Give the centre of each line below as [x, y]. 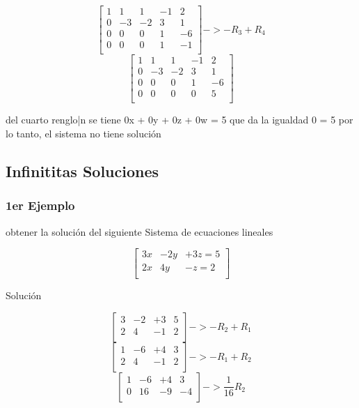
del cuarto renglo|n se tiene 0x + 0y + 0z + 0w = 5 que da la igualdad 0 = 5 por [179, 120]
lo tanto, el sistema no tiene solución [83, 133]
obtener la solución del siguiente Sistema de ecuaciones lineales [139, 231]
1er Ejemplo [40, 205]
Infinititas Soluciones [82, 171]
